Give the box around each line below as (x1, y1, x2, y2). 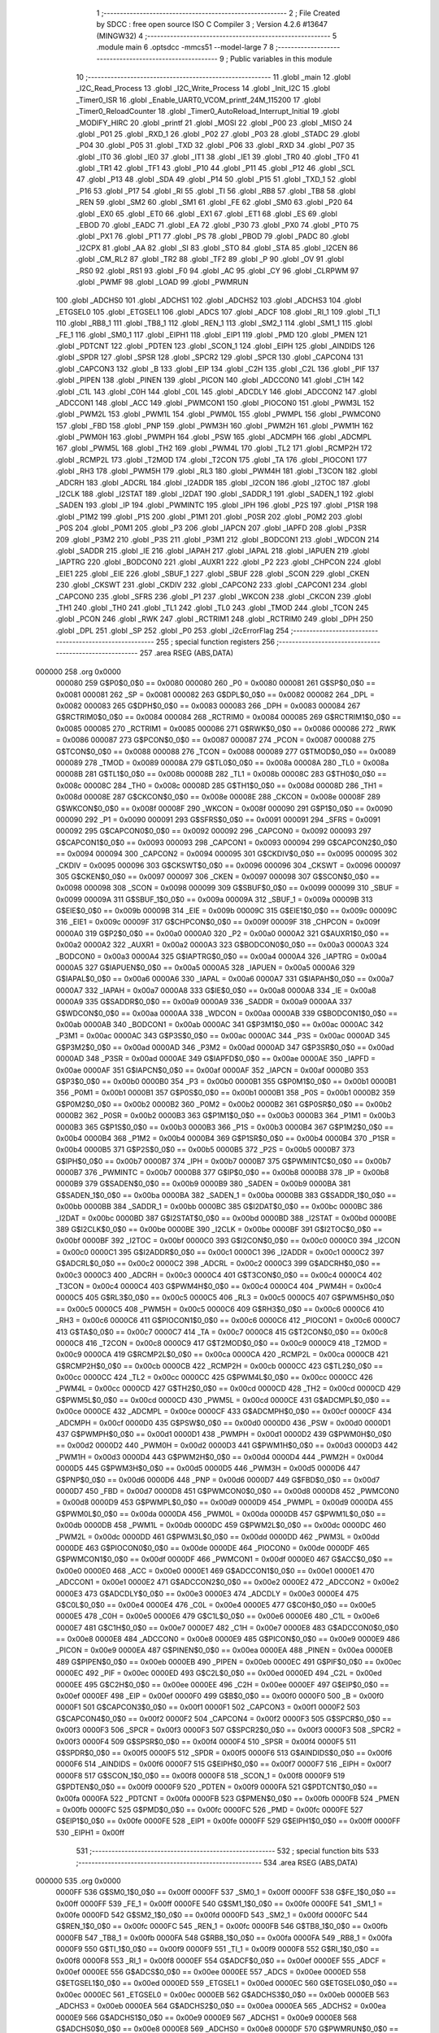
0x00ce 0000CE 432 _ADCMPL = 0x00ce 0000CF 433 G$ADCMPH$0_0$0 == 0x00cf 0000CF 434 (55, 1407, 392, 1417)
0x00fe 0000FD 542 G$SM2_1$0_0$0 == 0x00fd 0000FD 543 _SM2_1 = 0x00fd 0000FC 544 (55, 1910, 368, 1920)
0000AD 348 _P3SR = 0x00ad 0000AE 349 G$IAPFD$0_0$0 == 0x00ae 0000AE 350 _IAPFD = (55, 1054, 376, 1064)
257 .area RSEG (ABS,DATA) (139, 648, 234, 658)
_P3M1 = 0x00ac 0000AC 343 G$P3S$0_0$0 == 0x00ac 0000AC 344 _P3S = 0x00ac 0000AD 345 (55, 1031, 390, 1041)
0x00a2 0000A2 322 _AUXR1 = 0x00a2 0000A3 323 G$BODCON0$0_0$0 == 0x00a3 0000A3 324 (55, 940, 389, 950)
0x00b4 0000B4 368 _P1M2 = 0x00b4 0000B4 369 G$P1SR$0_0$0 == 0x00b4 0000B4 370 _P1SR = (55, 1133, 397, 1143)
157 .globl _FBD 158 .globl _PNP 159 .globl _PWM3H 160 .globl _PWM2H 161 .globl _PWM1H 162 (55, 420, 374, 430)
